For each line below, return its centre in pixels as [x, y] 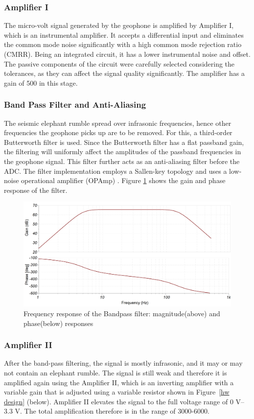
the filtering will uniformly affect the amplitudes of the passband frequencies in [123, 151]
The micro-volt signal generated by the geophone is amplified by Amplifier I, [119, 25]
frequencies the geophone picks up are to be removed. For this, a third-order [118, 132]
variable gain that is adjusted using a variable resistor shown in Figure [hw [117, 392]
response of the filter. [36, 190]
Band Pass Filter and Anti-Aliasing [75, 105]
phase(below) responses [58, 323]
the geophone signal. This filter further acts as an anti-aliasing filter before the [122, 161]
